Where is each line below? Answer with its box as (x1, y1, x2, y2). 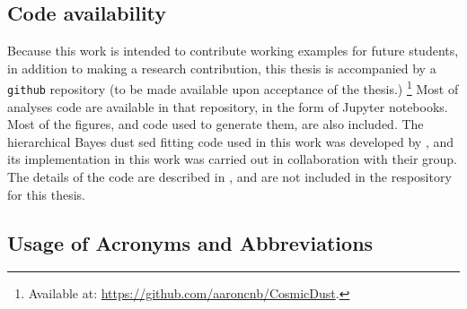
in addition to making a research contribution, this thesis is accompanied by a (7, 58, 436, 77)
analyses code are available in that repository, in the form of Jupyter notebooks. (7, 97, 448, 116)
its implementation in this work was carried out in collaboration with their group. (7, 150, 458, 168)
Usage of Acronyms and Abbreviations (7, 228, 374, 256)
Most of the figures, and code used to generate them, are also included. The (7, 115, 424, 133)
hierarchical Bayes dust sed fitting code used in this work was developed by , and (7, 132, 454, 150)
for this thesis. (7, 185, 85, 203)
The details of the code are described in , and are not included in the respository (7, 167, 452, 186)
